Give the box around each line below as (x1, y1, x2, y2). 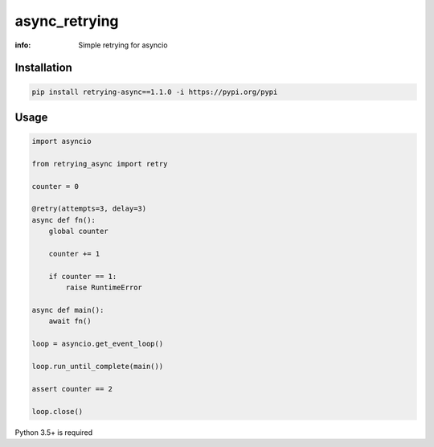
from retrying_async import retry (31, 159, 168, 168)
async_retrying (14, 12, 120, 30)
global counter (48, 227, 108, 236)
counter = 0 (31, 182, 80, 191)
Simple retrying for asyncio (78, 40, 168, 50)
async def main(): (31, 306, 104, 314)
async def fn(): (31, 215, 96, 224)
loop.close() (31, 407, 84, 416)
